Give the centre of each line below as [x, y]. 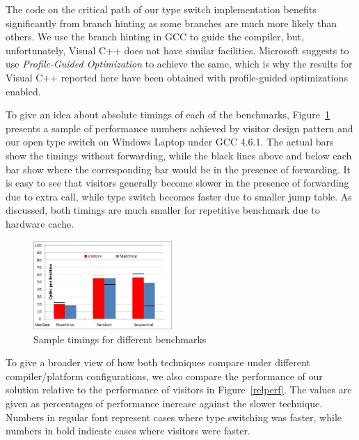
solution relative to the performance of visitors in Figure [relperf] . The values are [179, 390]
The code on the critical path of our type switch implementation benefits [161, 9]
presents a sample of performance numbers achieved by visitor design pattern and [179, 128]
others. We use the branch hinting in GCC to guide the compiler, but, [155, 37]
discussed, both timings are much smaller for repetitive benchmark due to [163, 210]
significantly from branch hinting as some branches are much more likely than [171, 23]
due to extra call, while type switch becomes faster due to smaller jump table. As [179, 196]
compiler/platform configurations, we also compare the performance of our [164, 376]
